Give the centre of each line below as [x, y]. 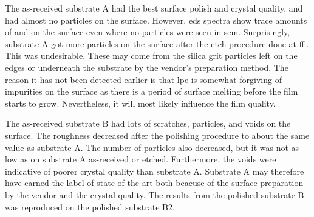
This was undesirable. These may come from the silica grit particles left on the [151, 55]
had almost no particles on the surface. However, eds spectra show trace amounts [156, 20]
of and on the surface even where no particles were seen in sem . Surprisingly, [148, 32]
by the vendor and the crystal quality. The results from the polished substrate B [155, 194]
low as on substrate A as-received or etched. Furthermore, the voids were [141, 159]
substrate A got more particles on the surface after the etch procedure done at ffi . [157, 43]
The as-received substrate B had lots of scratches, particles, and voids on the [148, 123]
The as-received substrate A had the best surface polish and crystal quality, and [154, 8]
